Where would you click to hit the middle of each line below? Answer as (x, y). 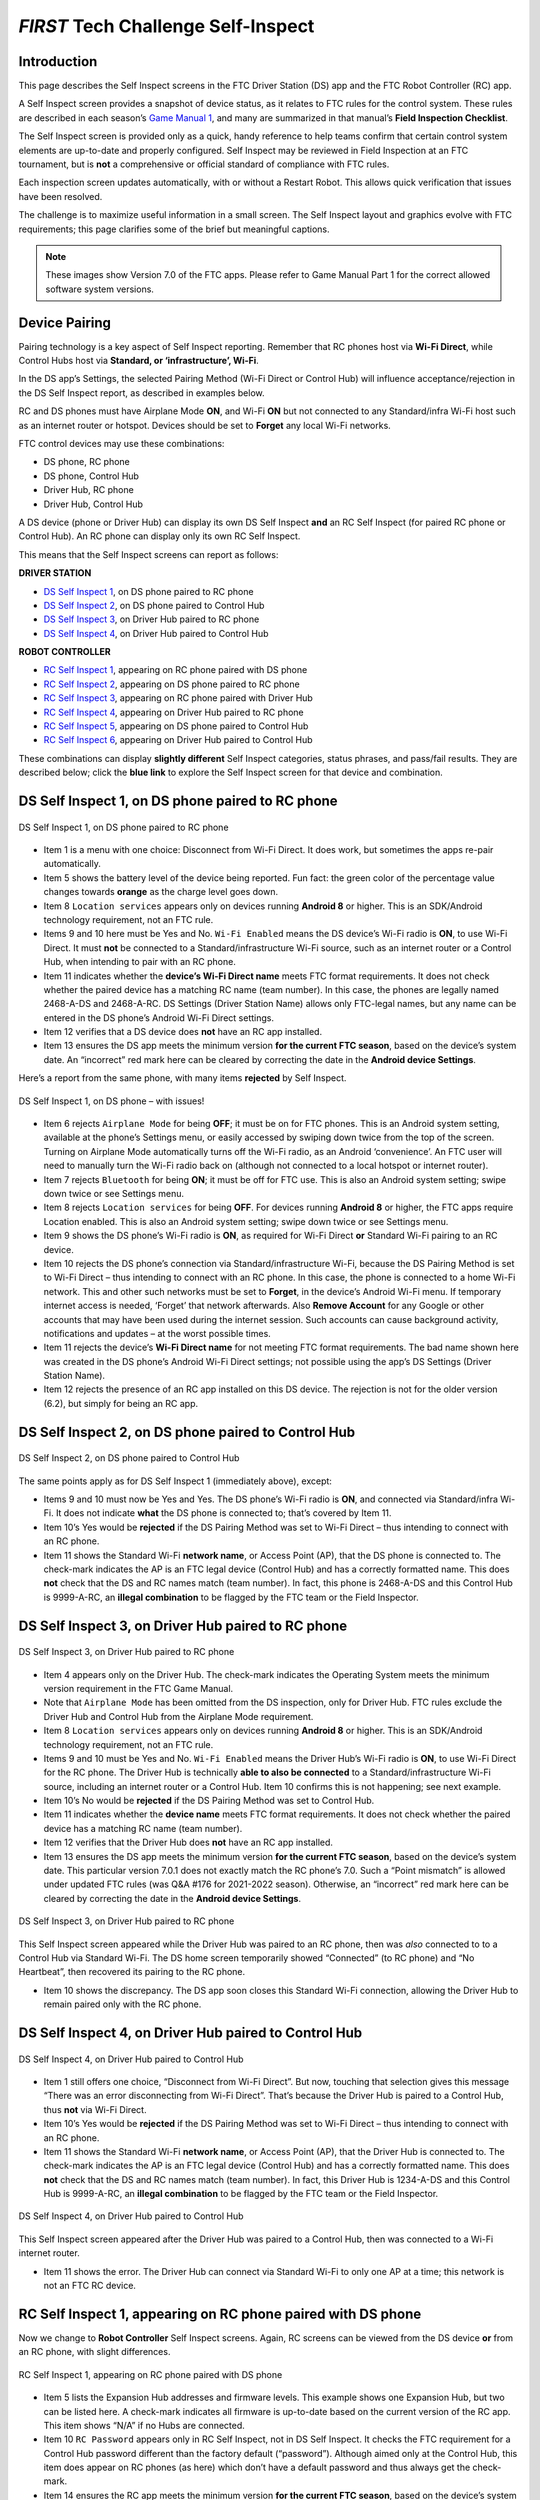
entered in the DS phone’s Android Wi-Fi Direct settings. (159, 1017)
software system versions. (100, 289)
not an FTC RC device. (90, 2286)
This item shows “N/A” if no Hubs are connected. (144, 2425)
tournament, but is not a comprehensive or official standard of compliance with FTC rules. (204, 164)
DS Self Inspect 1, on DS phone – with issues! (111, 1101)
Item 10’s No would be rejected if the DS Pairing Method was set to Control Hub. (209, 1801)
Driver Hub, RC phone (88, 490)
